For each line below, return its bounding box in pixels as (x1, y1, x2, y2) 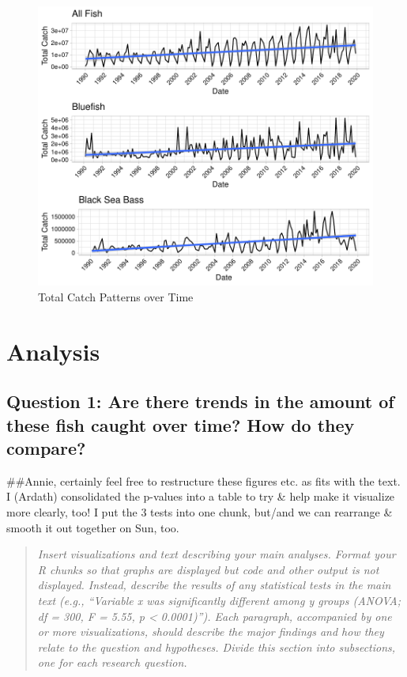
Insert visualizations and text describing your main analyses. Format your (37, 546, 396, 562)
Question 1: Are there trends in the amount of (6, 389, 394, 414)
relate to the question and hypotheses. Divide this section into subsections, (37, 638, 396, 655)
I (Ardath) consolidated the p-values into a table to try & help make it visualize (6, 488, 395, 505)
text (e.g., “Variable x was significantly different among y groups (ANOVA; (37, 592, 401, 609)
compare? (6, 436, 86, 460)
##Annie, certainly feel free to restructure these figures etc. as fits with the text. (6, 472, 401, 489)
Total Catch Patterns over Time (38, 288, 194, 304)
